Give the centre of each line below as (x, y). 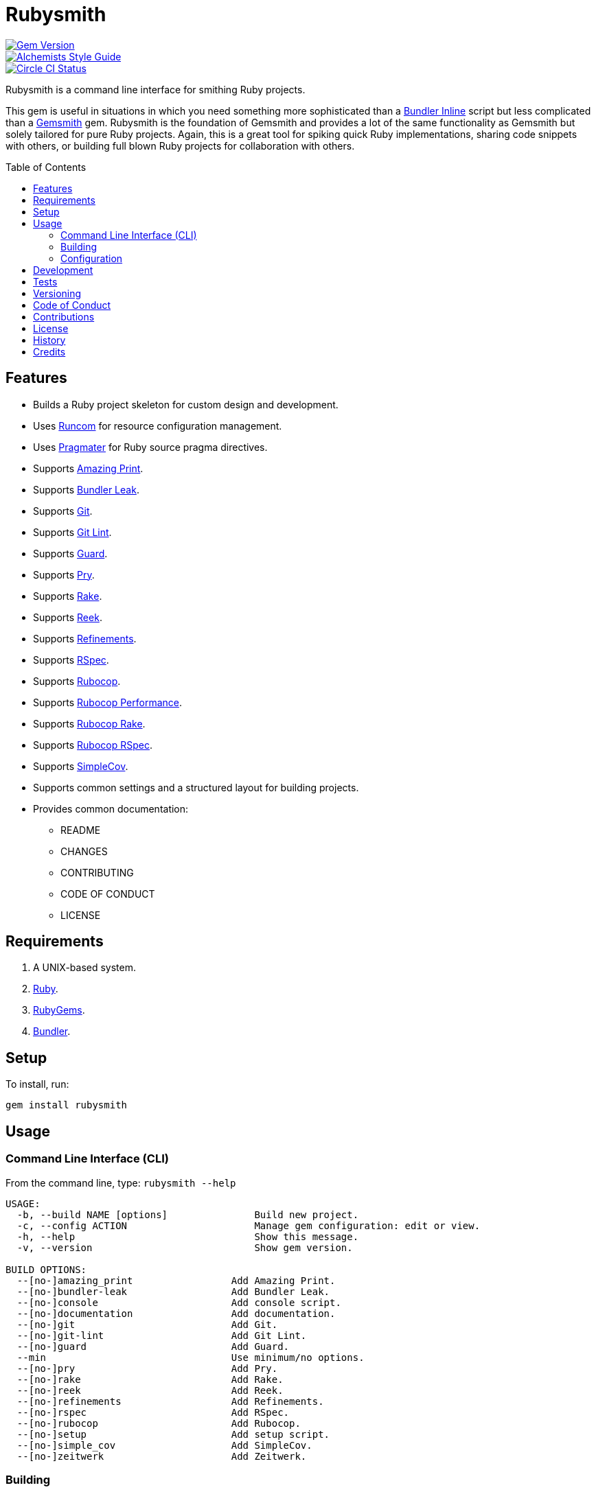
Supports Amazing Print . (88, 468)
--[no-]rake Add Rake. (150, 1379)
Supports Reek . (68, 617)
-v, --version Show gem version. (185, 1247)
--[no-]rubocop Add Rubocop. (159, 1423)
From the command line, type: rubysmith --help (121, 1182)
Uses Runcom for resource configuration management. (158, 426)
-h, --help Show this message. (188, 1236)
